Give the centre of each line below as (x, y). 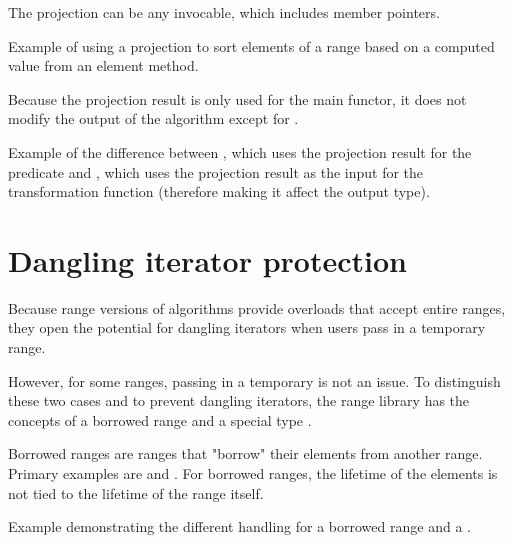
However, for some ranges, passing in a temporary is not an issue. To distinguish (254, 380)
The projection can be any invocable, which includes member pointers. (224, 12)
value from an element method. (103, 65)
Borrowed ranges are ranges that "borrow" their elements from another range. (245, 453)
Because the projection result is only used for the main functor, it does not (237, 98)
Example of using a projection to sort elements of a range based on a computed (251, 45)
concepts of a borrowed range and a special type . (160, 419)
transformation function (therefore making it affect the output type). (219, 191)
